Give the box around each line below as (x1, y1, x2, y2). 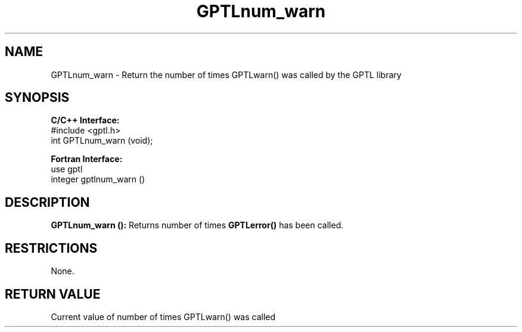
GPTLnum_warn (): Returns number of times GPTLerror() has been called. (51, 220, 344, 231)
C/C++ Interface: (51, 115, 120, 126)
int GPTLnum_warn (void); (51, 135, 153, 146)
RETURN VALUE (5, 286, 101, 302)
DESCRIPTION (5, 194, 90, 210)
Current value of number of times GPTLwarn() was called (51, 311, 276, 322)
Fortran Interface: (51, 154, 123, 165)
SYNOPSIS (5, 90, 70, 106)
